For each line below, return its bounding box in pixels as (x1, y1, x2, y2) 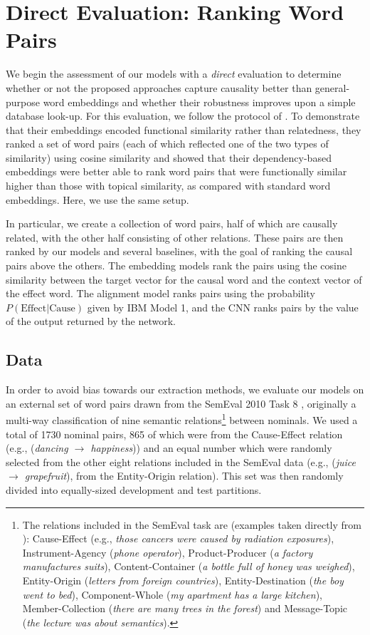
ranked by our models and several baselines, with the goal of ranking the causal (6, 244, 353, 259)
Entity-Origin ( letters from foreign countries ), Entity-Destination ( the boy (22, 572, 344, 587)
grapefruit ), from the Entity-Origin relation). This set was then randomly (24, 468, 344, 483)
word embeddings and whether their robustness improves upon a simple (43, 94, 356, 109)
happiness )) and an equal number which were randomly (90, 440, 332, 455)
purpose (6, 94, 40, 109)
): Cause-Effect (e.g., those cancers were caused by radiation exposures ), (22, 531, 334, 546)
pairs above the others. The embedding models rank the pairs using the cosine (6, 258, 347, 273)
